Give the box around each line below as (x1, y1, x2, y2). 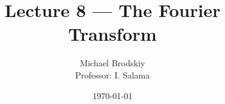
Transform (68, 21, 157, 46)
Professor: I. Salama (75, 68, 150, 81)
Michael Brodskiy (80, 57, 145, 69)
